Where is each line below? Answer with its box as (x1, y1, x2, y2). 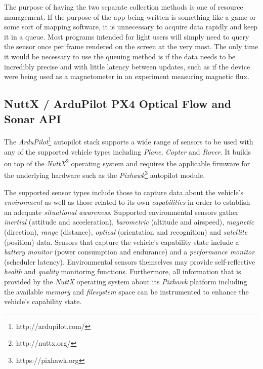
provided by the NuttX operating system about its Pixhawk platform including (4, 276, 247, 287)
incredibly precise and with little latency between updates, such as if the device (4, 61, 250, 71)
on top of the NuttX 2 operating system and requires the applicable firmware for (4, 157, 250, 168)
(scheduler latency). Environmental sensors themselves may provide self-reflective (4, 256, 255, 267)
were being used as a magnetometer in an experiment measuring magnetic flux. (4, 71, 249, 82)
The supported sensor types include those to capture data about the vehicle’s (4, 187, 244, 197)
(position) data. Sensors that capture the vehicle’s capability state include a (4, 236, 239, 247)
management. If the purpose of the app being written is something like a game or (4, 11, 256, 22)
